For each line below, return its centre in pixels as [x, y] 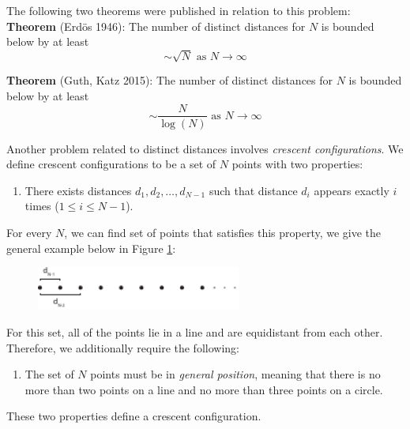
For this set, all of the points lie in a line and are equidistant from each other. [195, 332]
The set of [49, 374]
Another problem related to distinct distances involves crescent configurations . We [205, 148]
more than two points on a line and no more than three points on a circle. [204, 389]
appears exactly [352, 190]
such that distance [253, 190]
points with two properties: [297, 164]
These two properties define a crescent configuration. [134, 416]
